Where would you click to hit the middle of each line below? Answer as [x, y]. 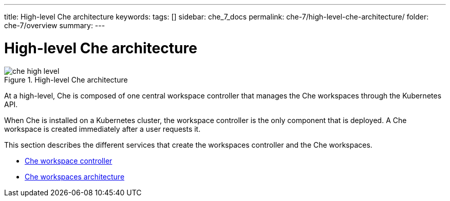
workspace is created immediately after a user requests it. [102, 129]
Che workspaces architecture [75, 176]
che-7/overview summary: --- [55, 25]
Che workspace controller [69, 160]
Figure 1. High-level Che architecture [66, 79]
